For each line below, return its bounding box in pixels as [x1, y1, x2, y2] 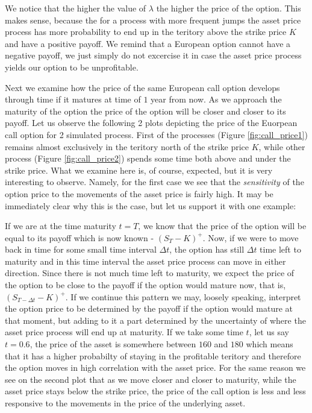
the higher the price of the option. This [156, 2, 301, 14]
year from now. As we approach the [151, 93, 282, 106]
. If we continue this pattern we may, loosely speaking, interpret [65, 290, 301, 303]
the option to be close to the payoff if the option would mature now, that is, [5, 279, 286, 291]
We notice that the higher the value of [5, 2, 146, 14]
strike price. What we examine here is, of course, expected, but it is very [5, 163, 273, 176]
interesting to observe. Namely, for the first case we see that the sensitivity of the [5, 175, 304, 188]
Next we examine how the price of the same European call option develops [5, 81, 280, 93]
